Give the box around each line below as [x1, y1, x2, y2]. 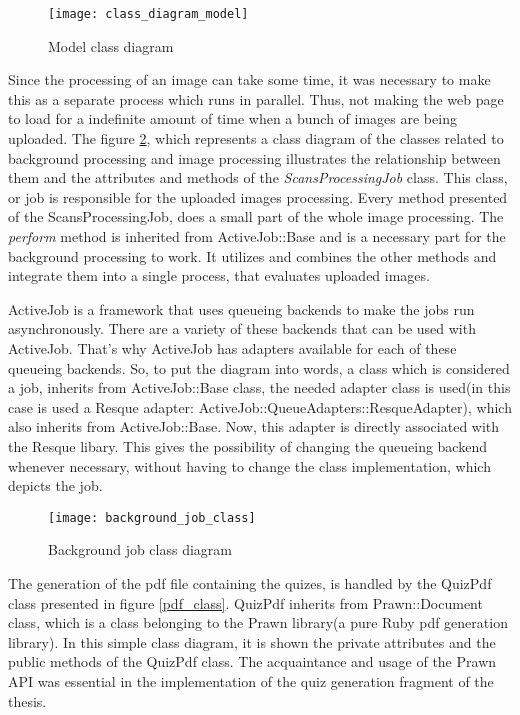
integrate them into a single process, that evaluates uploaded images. [8, 265, 430, 286]
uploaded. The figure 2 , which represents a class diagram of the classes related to [8, 128, 504, 149]
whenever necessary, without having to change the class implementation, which [8, 455, 491, 476]
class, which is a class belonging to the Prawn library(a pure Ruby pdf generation [8, 612, 508, 633]
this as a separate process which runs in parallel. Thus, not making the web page [8, 88, 504, 109]
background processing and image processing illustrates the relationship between [8, 147, 501, 168]
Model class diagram [48, 35, 174, 56]
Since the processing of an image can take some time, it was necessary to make [8, 69, 491, 90]
